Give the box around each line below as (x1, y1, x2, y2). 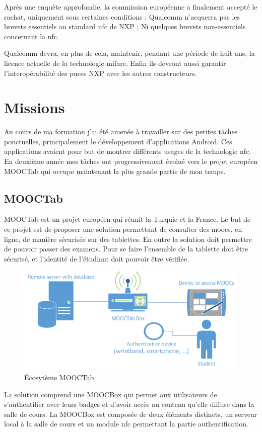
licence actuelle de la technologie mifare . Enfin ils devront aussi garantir (4, 57, 226, 68)
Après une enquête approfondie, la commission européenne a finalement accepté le (4, 2, 257, 12)
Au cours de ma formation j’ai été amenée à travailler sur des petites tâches (4, 126, 238, 137)
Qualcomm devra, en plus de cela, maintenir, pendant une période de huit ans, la (4, 48, 255, 58)
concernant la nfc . (4, 31, 59, 41)
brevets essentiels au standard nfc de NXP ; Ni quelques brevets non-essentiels (4, 21, 246, 32)
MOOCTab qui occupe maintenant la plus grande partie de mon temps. (4, 165, 226, 176)
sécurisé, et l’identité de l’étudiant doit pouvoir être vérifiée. (4, 253, 189, 264)
